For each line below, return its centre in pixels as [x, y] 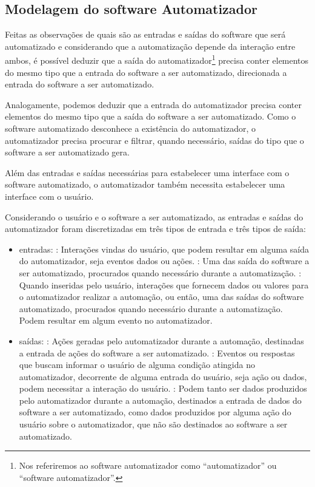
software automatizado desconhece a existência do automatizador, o [131, 128]
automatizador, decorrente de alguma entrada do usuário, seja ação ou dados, [163, 376]
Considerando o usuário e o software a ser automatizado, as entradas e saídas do [154, 216]
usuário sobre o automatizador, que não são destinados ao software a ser [153, 424]
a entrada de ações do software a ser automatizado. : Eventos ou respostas [157, 352]
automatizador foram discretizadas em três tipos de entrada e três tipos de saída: [155, 229]
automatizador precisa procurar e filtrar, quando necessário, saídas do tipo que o [154, 140]
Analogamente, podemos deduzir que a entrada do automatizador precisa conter [153, 104]
